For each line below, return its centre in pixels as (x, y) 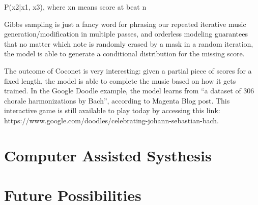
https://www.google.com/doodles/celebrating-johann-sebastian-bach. (111, 120)
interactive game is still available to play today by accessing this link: (112, 110)
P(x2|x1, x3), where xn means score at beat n (75, 7)
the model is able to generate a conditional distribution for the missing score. (124, 54)
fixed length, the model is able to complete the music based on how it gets (120, 80)
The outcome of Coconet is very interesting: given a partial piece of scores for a (128, 70)
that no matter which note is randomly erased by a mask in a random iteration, (129, 43)
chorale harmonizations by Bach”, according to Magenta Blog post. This (117, 100)
